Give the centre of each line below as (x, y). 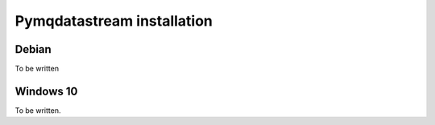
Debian (33, 49)
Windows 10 (46, 91)
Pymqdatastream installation (114, 21)
